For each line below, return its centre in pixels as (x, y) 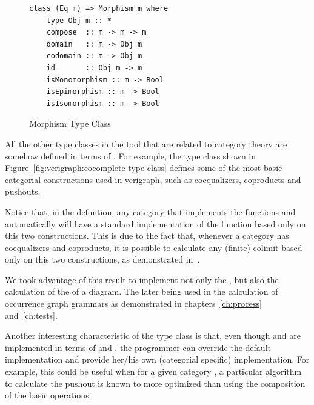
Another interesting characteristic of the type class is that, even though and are (153, 336)
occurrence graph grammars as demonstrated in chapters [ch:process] (133, 303)
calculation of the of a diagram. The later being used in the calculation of (142, 291)
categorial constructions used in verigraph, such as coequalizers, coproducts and (153, 179)
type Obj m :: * (79, 20)
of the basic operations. (48, 395)
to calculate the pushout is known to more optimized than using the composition (155, 383)
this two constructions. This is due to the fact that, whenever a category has (147, 236)
